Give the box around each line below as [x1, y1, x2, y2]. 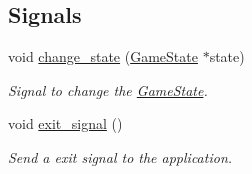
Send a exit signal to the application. [8, 146, 233, 167]
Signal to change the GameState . [8, 79, 208, 100]
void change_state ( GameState [8, 46, 198, 67]
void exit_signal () [8, 113, 123, 134]
